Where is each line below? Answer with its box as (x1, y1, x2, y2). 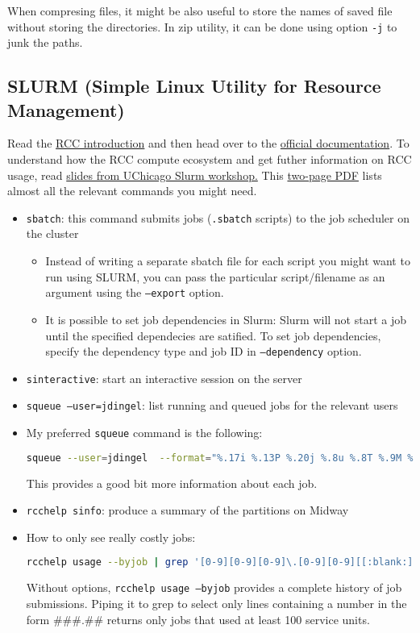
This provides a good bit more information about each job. (26, 474, 318, 491)
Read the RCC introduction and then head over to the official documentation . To (7, 135, 410, 152)
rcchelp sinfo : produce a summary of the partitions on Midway (26, 502, 349, 518)
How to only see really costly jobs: (26, 528, 196, 545)
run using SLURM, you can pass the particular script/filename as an (45, 268, 385, 285)
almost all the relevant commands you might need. (7, 182, 257, 199)
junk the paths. (7, 34, 83, 51)
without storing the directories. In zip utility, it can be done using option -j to (7, 18, 397, 35)
